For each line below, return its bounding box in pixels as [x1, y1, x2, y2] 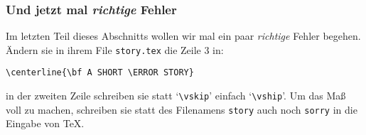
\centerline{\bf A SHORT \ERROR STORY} [6, 67, 194, 78]
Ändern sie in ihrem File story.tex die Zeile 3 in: [6, 42, 224, 57]
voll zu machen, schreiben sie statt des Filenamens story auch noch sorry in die [6, 102, 357, 117]
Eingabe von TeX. [6, 116, 85, 131]
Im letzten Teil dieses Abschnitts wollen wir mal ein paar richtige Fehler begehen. [6, 28, 361, 43]
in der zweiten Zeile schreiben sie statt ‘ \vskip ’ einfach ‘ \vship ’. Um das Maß [6, 88, 346, 103]
